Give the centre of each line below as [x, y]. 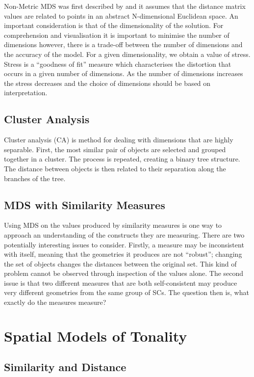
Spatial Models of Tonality [96, 336]
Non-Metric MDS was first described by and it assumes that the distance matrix [125, 6]
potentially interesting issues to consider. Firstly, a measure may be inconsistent [124, 244]
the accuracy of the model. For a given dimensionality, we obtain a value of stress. [127, 54]
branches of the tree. [35, 178]
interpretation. [26, 93]
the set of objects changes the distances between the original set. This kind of [120, 263]
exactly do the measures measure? [55, 302]
